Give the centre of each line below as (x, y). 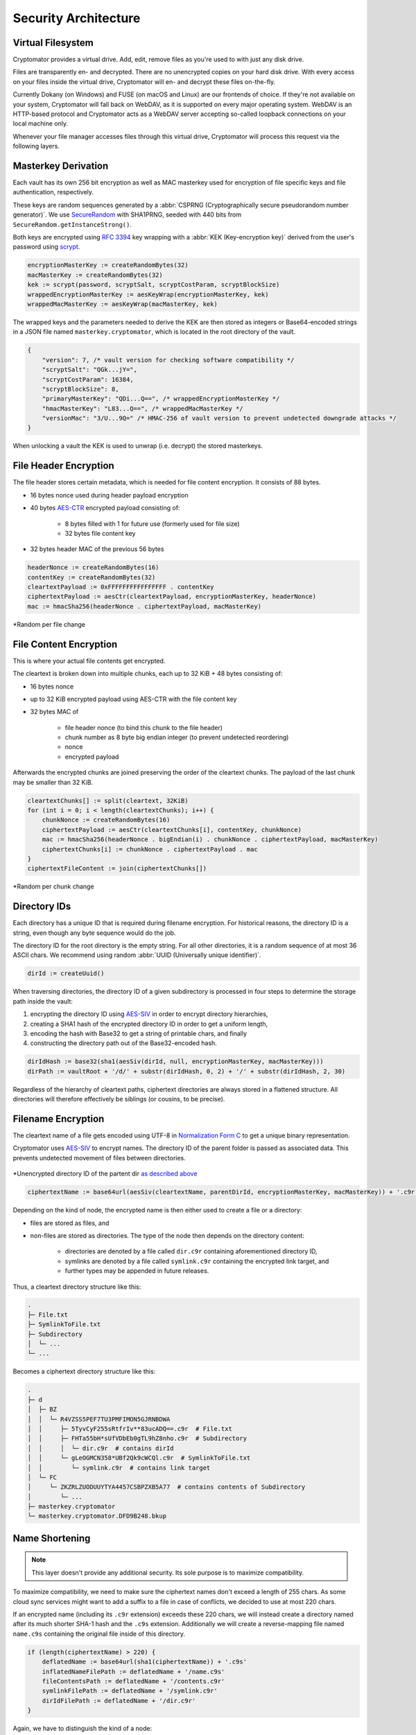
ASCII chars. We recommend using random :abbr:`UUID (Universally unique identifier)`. (137, 955)
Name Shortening (52, 1538)
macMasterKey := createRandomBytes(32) (95, 275)
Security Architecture (77, 18)
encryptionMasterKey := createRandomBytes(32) (108, 265)
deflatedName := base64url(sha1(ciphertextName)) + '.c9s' (145, 1662)
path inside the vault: (43, 1001)
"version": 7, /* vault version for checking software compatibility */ (168, 360)
